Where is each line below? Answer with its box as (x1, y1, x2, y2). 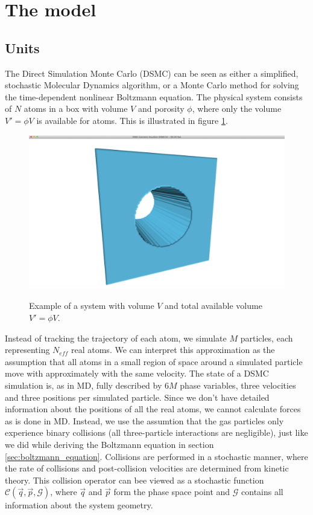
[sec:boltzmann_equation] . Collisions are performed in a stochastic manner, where (5, 450, 308, 462)
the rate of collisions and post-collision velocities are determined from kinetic (5, 462, 289, 475)
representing (5, 343, 50, 356)
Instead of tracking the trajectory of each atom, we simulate (5, 331, 227, 344)
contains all (241, 485, 283, 498)
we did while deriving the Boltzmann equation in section (5, 438, 214, 450)
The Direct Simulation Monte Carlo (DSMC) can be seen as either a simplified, (5, 66, 299, 79)
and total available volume (165, 299, 262, 312)
